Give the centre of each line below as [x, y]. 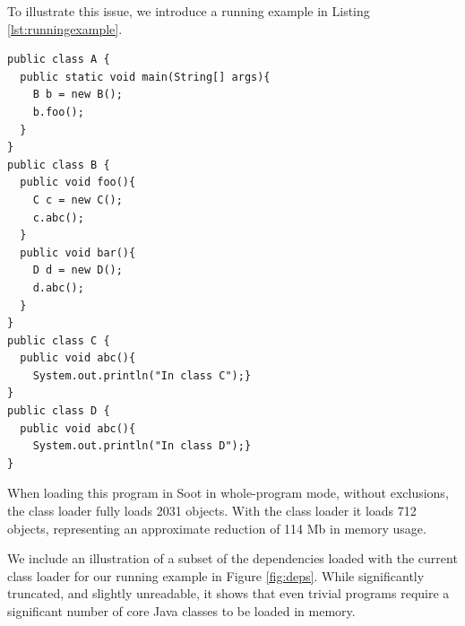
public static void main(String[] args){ [145, 77]
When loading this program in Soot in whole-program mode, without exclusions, [228, 493]
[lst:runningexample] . [65, 28]
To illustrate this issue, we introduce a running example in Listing [189, 11]
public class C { [59, 340]
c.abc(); [58, 217]
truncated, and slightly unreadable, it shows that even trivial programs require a [228, 593]
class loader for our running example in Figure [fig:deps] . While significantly [216, 575]
